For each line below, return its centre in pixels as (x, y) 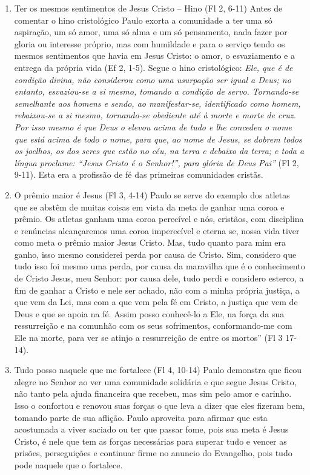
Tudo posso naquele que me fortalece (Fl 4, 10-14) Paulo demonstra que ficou (158, 370)
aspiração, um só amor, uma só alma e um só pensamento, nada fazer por (151, 32)
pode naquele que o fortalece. (68, 464)
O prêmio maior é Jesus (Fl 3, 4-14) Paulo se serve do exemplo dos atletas (152, 194)
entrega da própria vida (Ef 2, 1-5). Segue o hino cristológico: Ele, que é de (153, 67)
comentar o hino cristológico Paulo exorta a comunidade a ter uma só (143, 20)
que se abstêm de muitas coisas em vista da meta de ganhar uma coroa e (149, 207)
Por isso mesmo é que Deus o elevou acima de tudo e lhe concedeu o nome (153, 126)
